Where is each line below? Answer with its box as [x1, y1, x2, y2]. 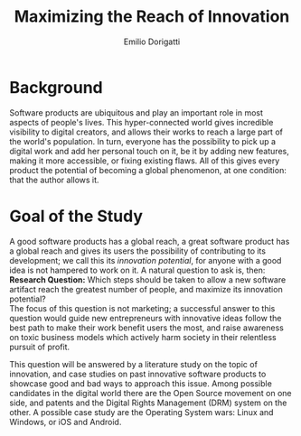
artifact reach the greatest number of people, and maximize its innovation [9, 283, 283, 294]
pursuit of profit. [9, 341, 71, 352]
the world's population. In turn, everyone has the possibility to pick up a [9, 135, 277, 146]
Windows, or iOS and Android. [9, 416, 122, 427]
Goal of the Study [9, 206, 143, 227]
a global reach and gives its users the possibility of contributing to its [9, 246, 267, 256]
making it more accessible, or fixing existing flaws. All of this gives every [9, 155, 280, 166]
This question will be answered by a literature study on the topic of [9, 358, 258, 369]
